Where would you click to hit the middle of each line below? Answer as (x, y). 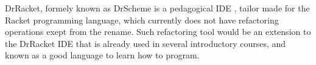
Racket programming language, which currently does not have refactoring (142, 20)
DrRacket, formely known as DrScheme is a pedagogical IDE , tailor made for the (157, 8)
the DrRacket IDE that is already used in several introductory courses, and (146, 43)
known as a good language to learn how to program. (102, 55)
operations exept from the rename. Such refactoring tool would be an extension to (158, 32)
